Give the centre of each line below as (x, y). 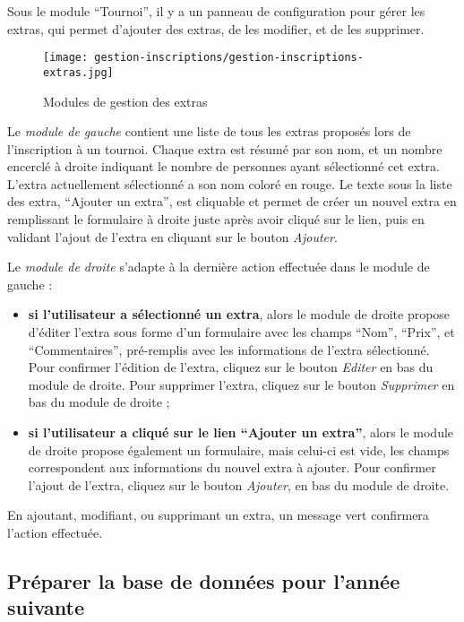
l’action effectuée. (55, 532)
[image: (66, 58)
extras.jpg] (78, 72)
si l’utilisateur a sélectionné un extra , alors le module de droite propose (239, 314)
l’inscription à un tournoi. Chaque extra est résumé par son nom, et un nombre (225, 148)
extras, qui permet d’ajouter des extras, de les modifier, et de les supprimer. (216, 28)
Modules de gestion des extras (125, 101)
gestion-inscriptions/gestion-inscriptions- (229, 58)
